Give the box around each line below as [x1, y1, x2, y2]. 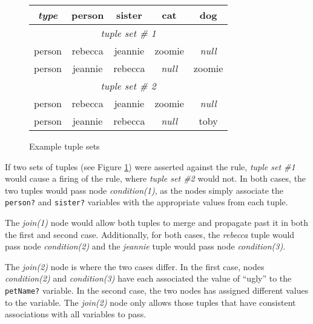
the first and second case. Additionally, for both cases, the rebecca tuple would [5, 228, 295, 240]
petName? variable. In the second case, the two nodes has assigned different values [5, 284, 309, 296]
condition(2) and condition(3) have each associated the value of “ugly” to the [5, 272, 292, 285]
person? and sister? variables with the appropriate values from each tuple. [5, 196, 288, 208]
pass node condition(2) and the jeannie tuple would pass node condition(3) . [5, 240, 286, 253]
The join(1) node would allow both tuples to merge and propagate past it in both [5, 216, 308, 229]
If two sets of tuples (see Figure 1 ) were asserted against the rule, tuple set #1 [5, 160, 295, 173]
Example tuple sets [29, 140, 100, 152]
